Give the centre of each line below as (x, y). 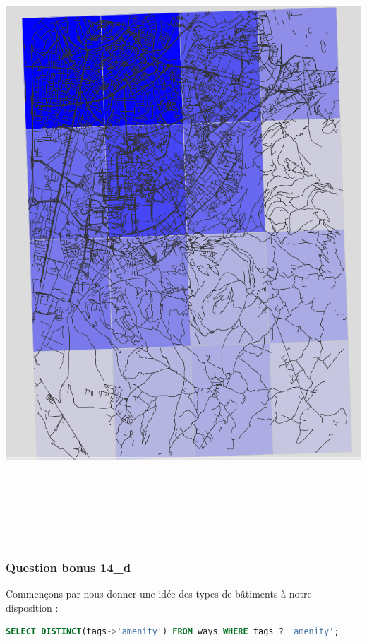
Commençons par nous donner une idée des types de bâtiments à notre (159, 594)
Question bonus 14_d (68, 567)
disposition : (32, 607)
